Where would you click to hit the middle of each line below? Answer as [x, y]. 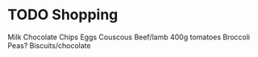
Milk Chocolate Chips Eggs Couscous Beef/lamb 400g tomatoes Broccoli [129, 37]
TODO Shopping [63, 15]
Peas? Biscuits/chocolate [49, 45]
